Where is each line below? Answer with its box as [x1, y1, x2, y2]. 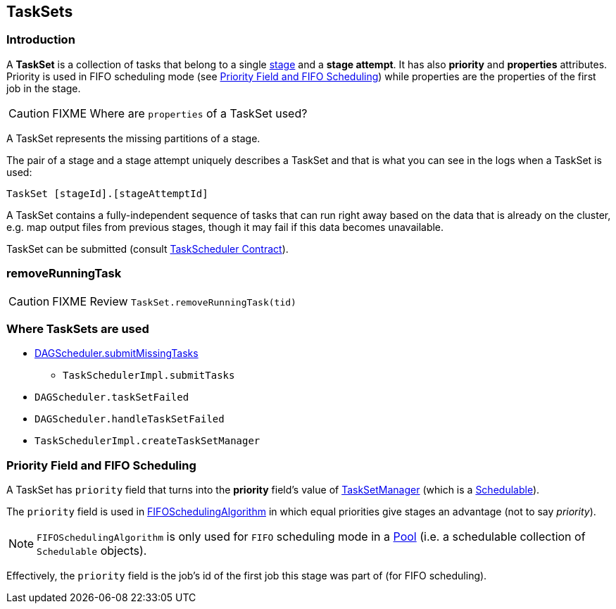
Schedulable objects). [37, 544, 147, 558]
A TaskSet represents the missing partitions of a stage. [6, 132, 260, 144]
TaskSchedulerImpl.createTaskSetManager [34, 435, 260, 447]
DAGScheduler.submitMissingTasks [34, 347, 199, 360]
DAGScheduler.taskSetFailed [34, 391, 189, 403]
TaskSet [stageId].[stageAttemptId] [6, 187, 208, 199]
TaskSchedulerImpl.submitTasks [63, 370, 235, 382]
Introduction [6, 32, 75, 47]
